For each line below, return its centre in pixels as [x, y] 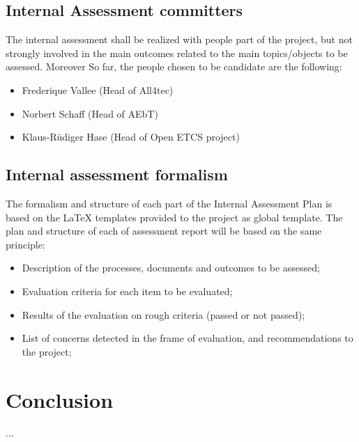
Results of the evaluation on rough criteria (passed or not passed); [163, 314]
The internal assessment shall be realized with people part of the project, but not [179, 39]
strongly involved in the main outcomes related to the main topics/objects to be [177, 53]
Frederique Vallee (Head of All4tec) [98, 89]
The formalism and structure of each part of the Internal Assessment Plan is [169, 203]
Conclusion [60, 399]
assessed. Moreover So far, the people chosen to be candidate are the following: [174, 66]
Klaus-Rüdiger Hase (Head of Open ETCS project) [131, 137]
